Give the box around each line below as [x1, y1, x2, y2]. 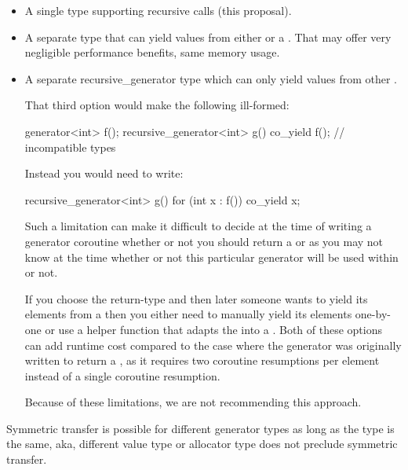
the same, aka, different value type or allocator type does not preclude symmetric [6, 435, 398, 452]
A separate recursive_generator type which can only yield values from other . [24, 70, 397, 86]
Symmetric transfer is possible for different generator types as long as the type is [6, 420, 395, 436]
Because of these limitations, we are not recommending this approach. [24, 394, 362, 410]
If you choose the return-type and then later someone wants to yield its [24, 290, 368, 307]
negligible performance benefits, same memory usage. [24, 44, 280, 61]
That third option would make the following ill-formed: [24, 97, 290, 113]
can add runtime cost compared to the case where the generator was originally [24, 336, 402, 353]
